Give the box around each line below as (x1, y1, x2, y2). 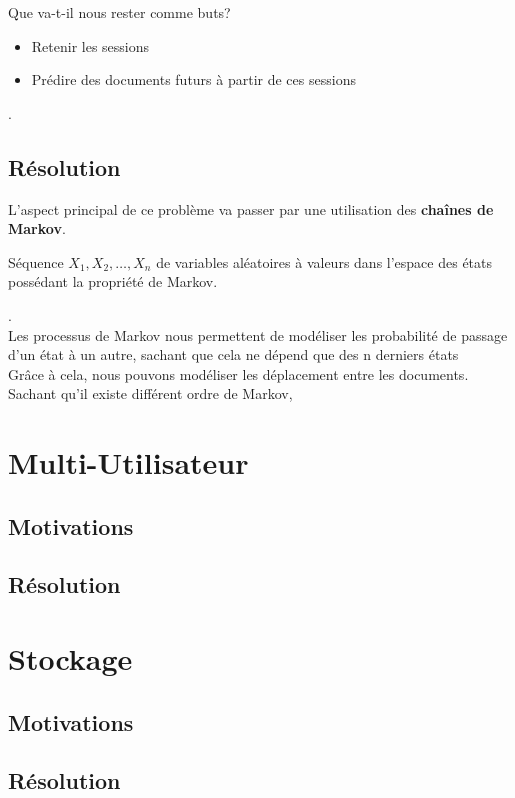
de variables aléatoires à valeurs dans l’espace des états (156, 251, 493, 272)
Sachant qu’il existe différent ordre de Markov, (8, 383, 293, 404)
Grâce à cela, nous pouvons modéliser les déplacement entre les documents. (8, 363, 469, 384)
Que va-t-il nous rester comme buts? (8, 2, 231, 22)
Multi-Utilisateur (8, 442, 249, 483)
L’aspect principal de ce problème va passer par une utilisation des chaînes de (8, 198, 494, 219)
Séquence (8, 251, 64, 272)
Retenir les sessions (31, 35, 150, 56)
